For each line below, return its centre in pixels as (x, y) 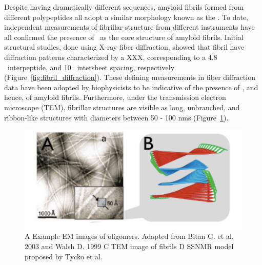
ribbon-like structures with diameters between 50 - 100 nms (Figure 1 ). (116, 117)
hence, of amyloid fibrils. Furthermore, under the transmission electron (115, 97)
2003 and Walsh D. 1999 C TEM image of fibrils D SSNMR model (129, 246)
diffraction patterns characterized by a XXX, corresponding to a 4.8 (111, 57)
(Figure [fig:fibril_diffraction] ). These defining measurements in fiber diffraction (130, 77)
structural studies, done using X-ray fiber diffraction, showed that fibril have (124, 47)
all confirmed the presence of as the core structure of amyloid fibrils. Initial (124, 37)
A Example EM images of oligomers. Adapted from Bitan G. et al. (129, 236)
